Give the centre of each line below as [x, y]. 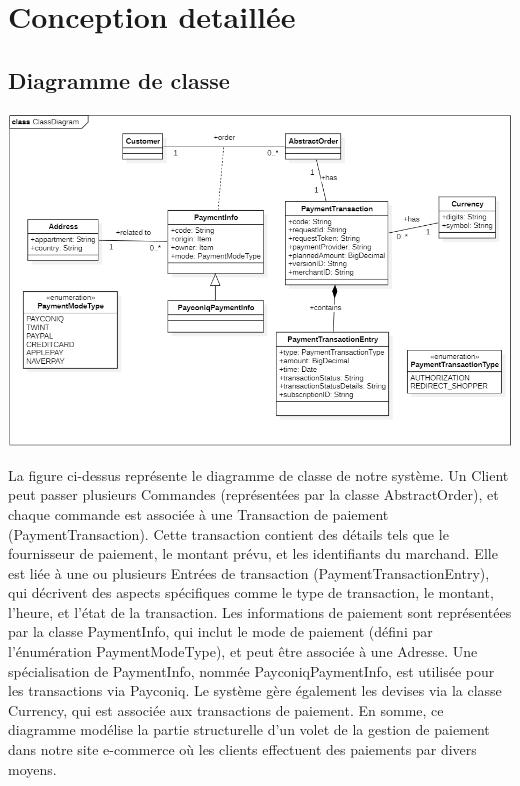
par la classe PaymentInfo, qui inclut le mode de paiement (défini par [220, 631]
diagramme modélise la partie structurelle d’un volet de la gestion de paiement [249, 729]
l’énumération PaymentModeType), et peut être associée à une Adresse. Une [243, 651]
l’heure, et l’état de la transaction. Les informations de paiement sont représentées [260, 611]
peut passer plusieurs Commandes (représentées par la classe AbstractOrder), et [253, 494]
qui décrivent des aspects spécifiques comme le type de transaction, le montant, [251, 592]
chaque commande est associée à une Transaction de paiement [198, 513]
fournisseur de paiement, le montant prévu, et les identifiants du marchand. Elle [253, 553]
